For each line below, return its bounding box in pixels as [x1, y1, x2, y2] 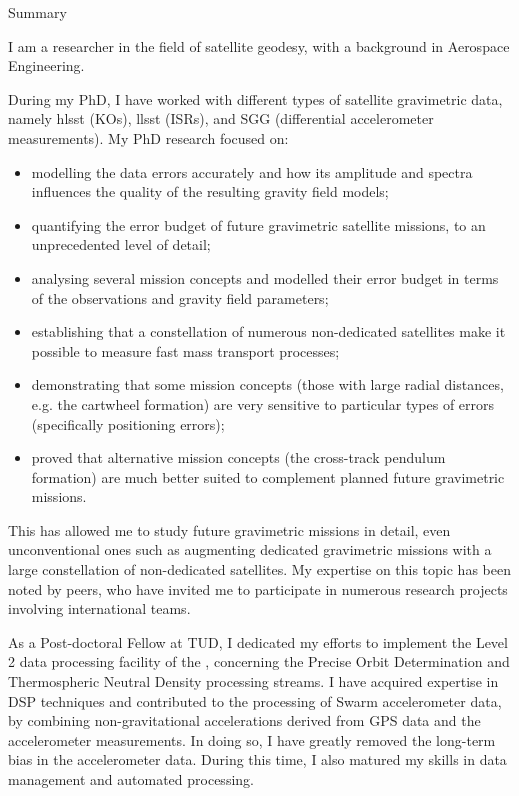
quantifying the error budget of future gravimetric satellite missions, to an [31, 214, 486, 235]
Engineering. [8, 55, 85, 76]
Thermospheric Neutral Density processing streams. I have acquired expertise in [8, 671, 499, 692]
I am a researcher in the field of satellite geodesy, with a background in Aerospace [8, 35, 510, 56]
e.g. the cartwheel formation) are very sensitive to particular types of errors [31, 393, 495, 414]
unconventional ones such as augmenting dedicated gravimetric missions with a [8, 539, 492, 560]
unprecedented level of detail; [31, 234, 211, 255]
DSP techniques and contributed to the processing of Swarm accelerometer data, [8, 690, 502, 711]
